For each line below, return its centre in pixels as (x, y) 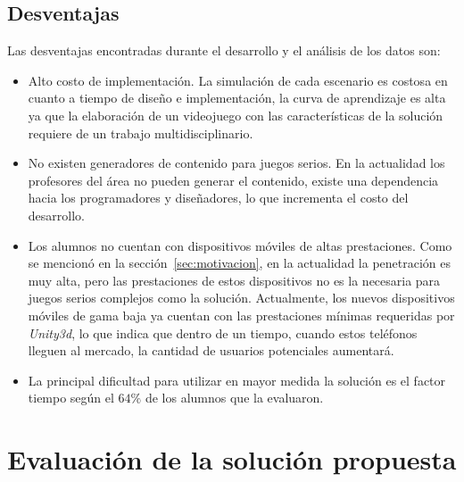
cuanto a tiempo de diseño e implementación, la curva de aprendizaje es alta (237, 98)
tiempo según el (71, 398)
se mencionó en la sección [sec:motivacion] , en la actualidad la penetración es (239, 263)
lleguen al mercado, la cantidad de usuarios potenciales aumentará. (211, 350)
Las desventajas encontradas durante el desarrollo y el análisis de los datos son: (224, 50)
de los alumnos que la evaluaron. (234, 398)
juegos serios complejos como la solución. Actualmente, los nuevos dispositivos (241, 298)
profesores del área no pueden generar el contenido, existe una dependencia (233, 180)
